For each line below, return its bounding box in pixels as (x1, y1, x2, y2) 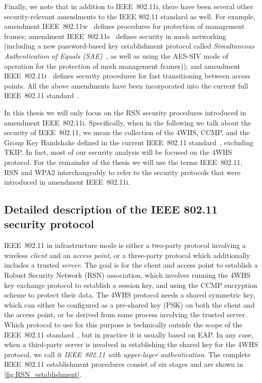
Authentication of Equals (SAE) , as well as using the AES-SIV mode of (4, 50, 229, 61)
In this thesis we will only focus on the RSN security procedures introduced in (4, 107, 246, 117)
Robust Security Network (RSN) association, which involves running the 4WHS (4, 270, 250, 280)
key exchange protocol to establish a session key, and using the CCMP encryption (4, 279, 257, 290)
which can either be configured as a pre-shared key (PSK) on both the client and (4, 299, 255, 310)
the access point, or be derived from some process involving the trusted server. (4, 309, 247, 320)
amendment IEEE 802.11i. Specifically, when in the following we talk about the (4, 117, 251, 127)
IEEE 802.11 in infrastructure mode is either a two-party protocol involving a (4, 240, 246, 250)
